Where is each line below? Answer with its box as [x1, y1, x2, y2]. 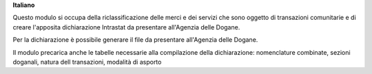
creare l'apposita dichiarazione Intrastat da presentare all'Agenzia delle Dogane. [12, 23, 240, 31]
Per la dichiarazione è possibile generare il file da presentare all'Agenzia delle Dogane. [12, 36, 258, 44]
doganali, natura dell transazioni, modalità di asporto [12, 58, 162, 66]
